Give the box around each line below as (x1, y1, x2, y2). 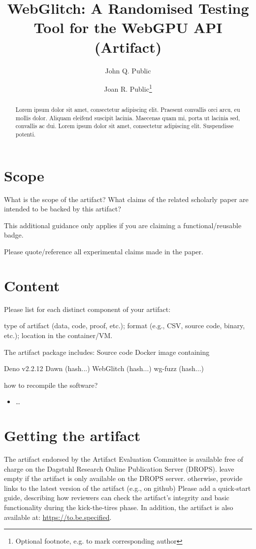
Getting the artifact (4, 425, 141, 446)
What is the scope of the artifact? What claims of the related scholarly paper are (4, 194, 249, 204)
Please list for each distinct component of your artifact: (4, 304, 171, 314)
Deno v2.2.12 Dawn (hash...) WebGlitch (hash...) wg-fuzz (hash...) (4, 363, 204, 374)
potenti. (15, 130, 36, 138)
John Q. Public (105, 65, 151, 75)
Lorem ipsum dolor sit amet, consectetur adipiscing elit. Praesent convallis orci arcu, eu (15, 105, 240, 114)
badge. (4, 230, 24, 240)
